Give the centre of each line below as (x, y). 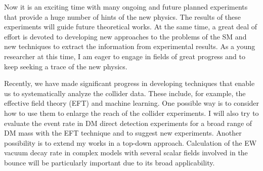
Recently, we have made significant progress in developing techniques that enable (129, 83)
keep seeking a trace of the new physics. (66, 66)
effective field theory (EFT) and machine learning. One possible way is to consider (132, 103)
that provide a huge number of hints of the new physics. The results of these (123, 16)
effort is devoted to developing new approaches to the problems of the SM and (125, 36)
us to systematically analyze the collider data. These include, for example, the (125, 93)
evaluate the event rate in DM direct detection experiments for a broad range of (128, 123)
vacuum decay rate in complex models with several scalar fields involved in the (126, 153)
